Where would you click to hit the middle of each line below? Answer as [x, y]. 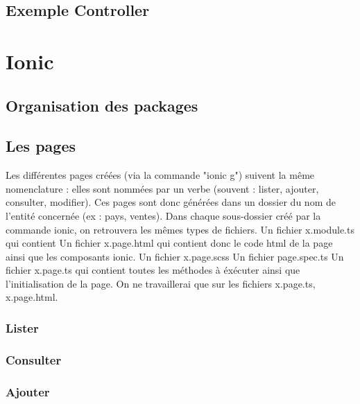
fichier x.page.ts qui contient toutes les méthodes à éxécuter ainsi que [153, 270]
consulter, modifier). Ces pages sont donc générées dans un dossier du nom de [171, 202]
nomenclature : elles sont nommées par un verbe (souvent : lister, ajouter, [162, 188]
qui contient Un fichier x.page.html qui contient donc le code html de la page [169, 243]
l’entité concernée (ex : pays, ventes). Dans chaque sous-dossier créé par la [163, 215]
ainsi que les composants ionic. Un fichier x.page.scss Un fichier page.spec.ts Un [175, 256]
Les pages [41, 146]
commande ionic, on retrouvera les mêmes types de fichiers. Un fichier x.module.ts [180, 229]
